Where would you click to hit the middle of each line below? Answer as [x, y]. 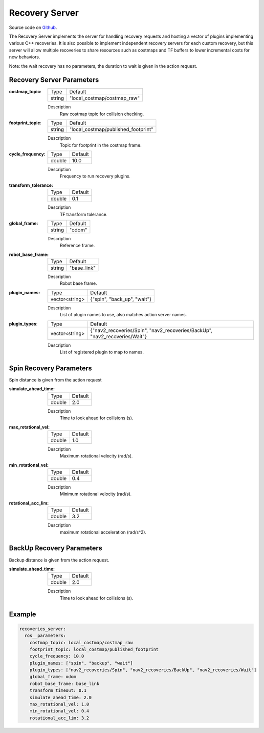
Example [22, 614]
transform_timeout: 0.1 [58, 691]
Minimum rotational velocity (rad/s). [96, 494]
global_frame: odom [53, 677]
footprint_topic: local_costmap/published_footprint [94, 649]
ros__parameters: [45, 636]
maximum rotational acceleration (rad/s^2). [103, 532]
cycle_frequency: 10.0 [57, 656]
